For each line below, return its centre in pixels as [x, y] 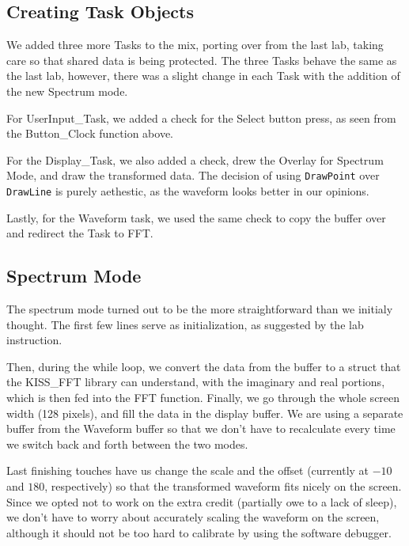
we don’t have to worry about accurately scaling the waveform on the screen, [193, 517]
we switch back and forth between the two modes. [127, 444]
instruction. [34, 340]
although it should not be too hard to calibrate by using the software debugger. [199, 532]
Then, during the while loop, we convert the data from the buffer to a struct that [204, 366]
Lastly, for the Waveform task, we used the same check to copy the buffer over [196, 217]
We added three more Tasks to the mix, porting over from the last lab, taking [195, 45]
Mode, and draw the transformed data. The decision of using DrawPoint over [193, 175]
